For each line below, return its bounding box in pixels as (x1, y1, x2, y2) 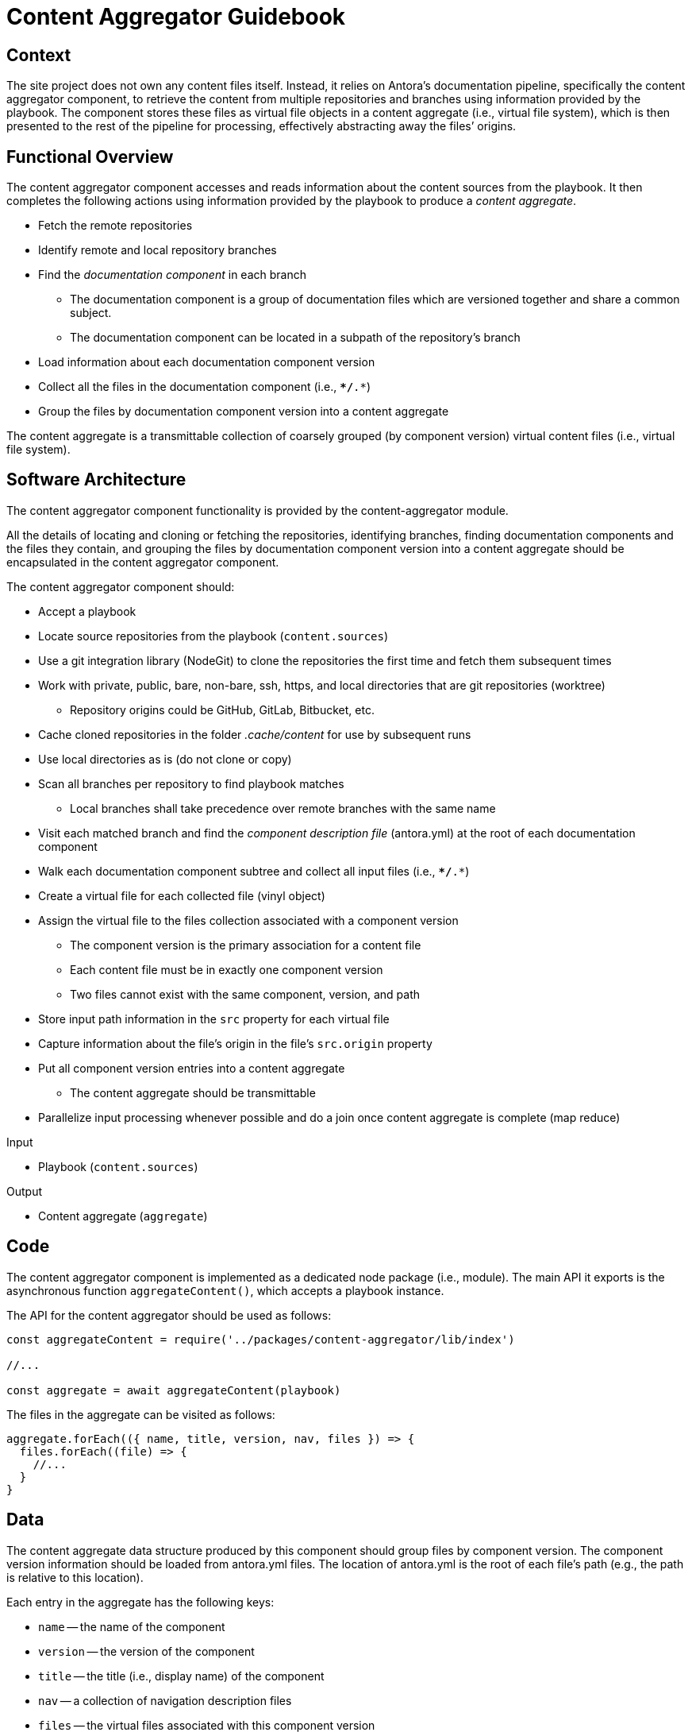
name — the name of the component (38, 1619, 225, 1633)
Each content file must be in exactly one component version (70, 962, 383, 976)
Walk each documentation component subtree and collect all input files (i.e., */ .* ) (38, 864, 470, 878)
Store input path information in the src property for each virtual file (38, 1011, 390, 1026)
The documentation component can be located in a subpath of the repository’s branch (70, 331, 521, 345)
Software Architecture (6, 470, 186, 490)
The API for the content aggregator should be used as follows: (6, 1308, 332, 1322)
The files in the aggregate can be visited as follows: (6, 1407, 275, 1421)
